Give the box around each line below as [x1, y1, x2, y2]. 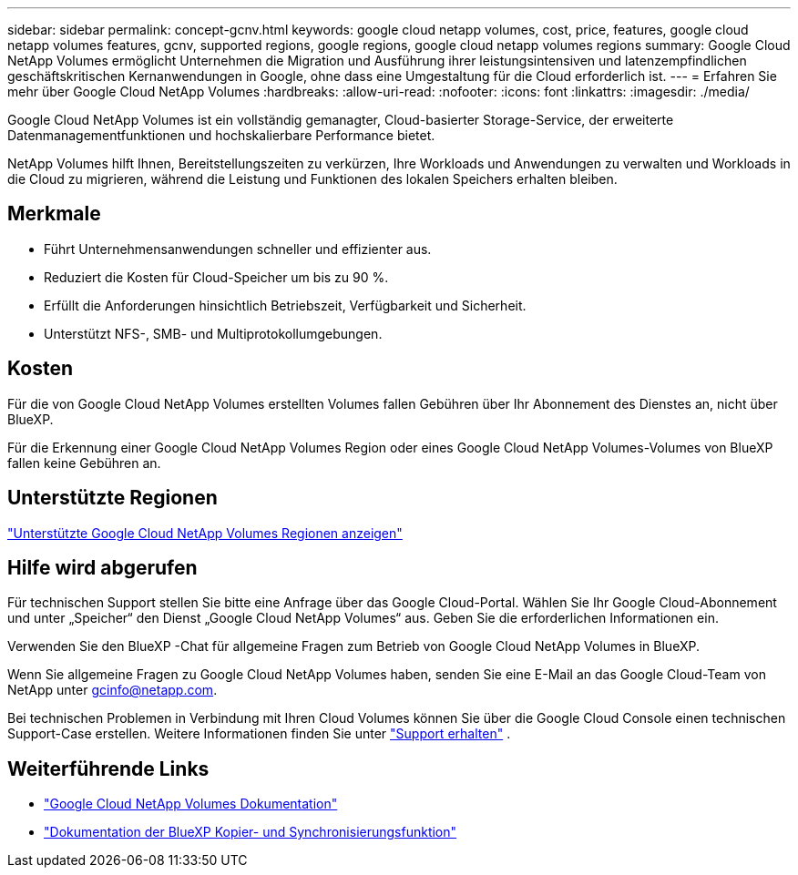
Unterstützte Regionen [7, 486, 218, 510]
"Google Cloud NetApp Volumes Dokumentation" [44, 796, 338, 812]
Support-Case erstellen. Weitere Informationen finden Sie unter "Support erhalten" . [7, 726, 511, 742]
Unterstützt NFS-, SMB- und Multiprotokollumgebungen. [44, 325, 383, 341]
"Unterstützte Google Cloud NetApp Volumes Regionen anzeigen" [7, 524, 403, 541]
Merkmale [7, 202, 101, 226]
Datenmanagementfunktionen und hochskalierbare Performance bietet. [7, 127, 435, 143]
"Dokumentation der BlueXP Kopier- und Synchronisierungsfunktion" [44, 824, 457, 840]
